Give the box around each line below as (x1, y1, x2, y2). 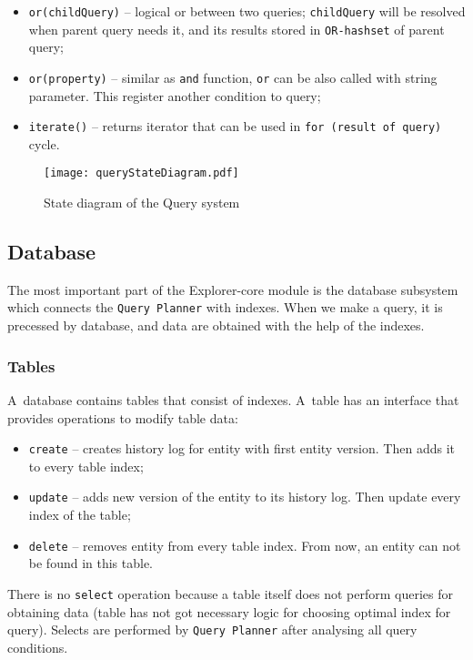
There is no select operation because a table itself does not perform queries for (7, 584, 454, 603)
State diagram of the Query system (44, 193, 240, 212)
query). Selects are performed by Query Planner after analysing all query (7, 620, 418, 639)
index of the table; (28, 505, 131, 524)
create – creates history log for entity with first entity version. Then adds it (28, 439, 455, 458)
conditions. (7, 637, 68, 656)
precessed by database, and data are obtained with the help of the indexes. (7, 316, 425, 335)
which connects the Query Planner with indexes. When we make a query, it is (7, 298, 443, 317)
